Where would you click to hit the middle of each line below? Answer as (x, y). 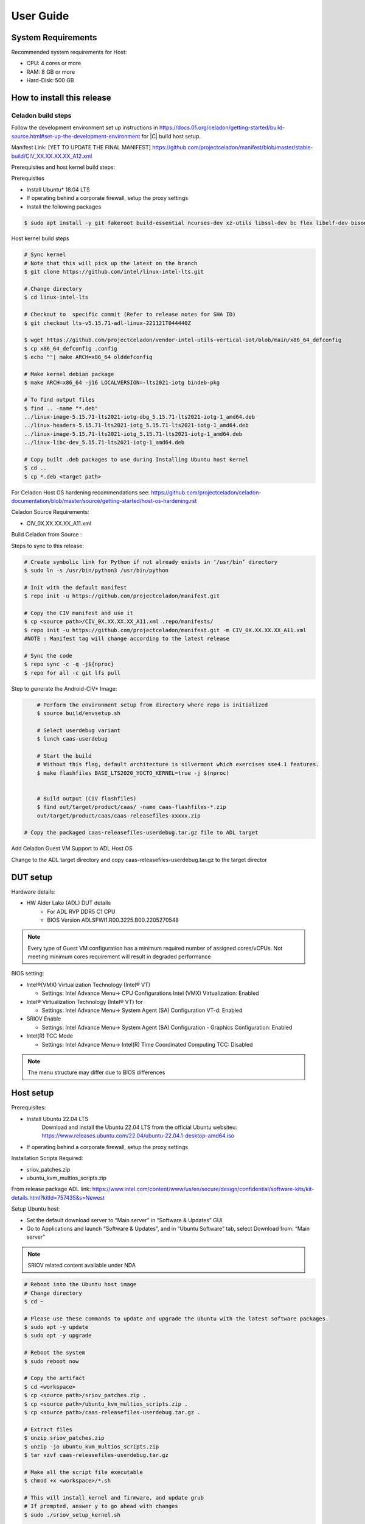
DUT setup (32, 877)
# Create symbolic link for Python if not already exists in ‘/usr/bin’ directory (151, 562)
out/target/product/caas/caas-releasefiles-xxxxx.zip (119, 816)
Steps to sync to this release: (48, 546)
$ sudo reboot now (51, 1361)
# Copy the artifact (54, 1378)
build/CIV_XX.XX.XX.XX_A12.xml (52, 156)
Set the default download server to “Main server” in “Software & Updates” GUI (124, 1220)
